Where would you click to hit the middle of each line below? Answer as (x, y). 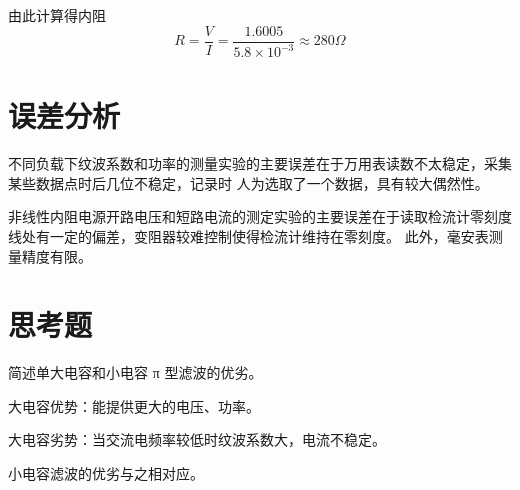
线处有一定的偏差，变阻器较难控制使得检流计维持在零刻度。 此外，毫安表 (248, 235)
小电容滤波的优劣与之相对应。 (106, 473)
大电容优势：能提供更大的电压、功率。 (134, 405)
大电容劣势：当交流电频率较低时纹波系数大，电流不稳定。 (197, 439)
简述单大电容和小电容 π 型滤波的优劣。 (135, 372)
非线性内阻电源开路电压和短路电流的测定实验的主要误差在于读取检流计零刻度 (260, 216)
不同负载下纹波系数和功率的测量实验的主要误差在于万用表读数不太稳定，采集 (260, 163)
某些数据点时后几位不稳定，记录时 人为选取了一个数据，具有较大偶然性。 (248, 182)
